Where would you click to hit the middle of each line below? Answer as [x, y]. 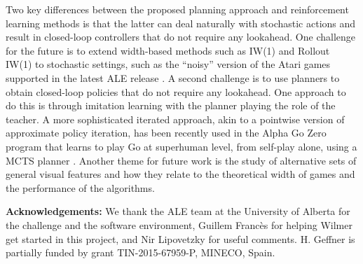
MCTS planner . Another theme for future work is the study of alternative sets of [181, 160]
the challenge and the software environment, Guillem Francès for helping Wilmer [179, 224]
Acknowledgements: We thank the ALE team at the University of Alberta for [178, 211]
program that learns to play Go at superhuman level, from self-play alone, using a [181, 146]
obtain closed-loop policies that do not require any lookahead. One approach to [176, 91]
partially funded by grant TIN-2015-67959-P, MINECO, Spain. [141, 252]
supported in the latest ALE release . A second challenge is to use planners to [173, 77]
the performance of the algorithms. [80, 187]
